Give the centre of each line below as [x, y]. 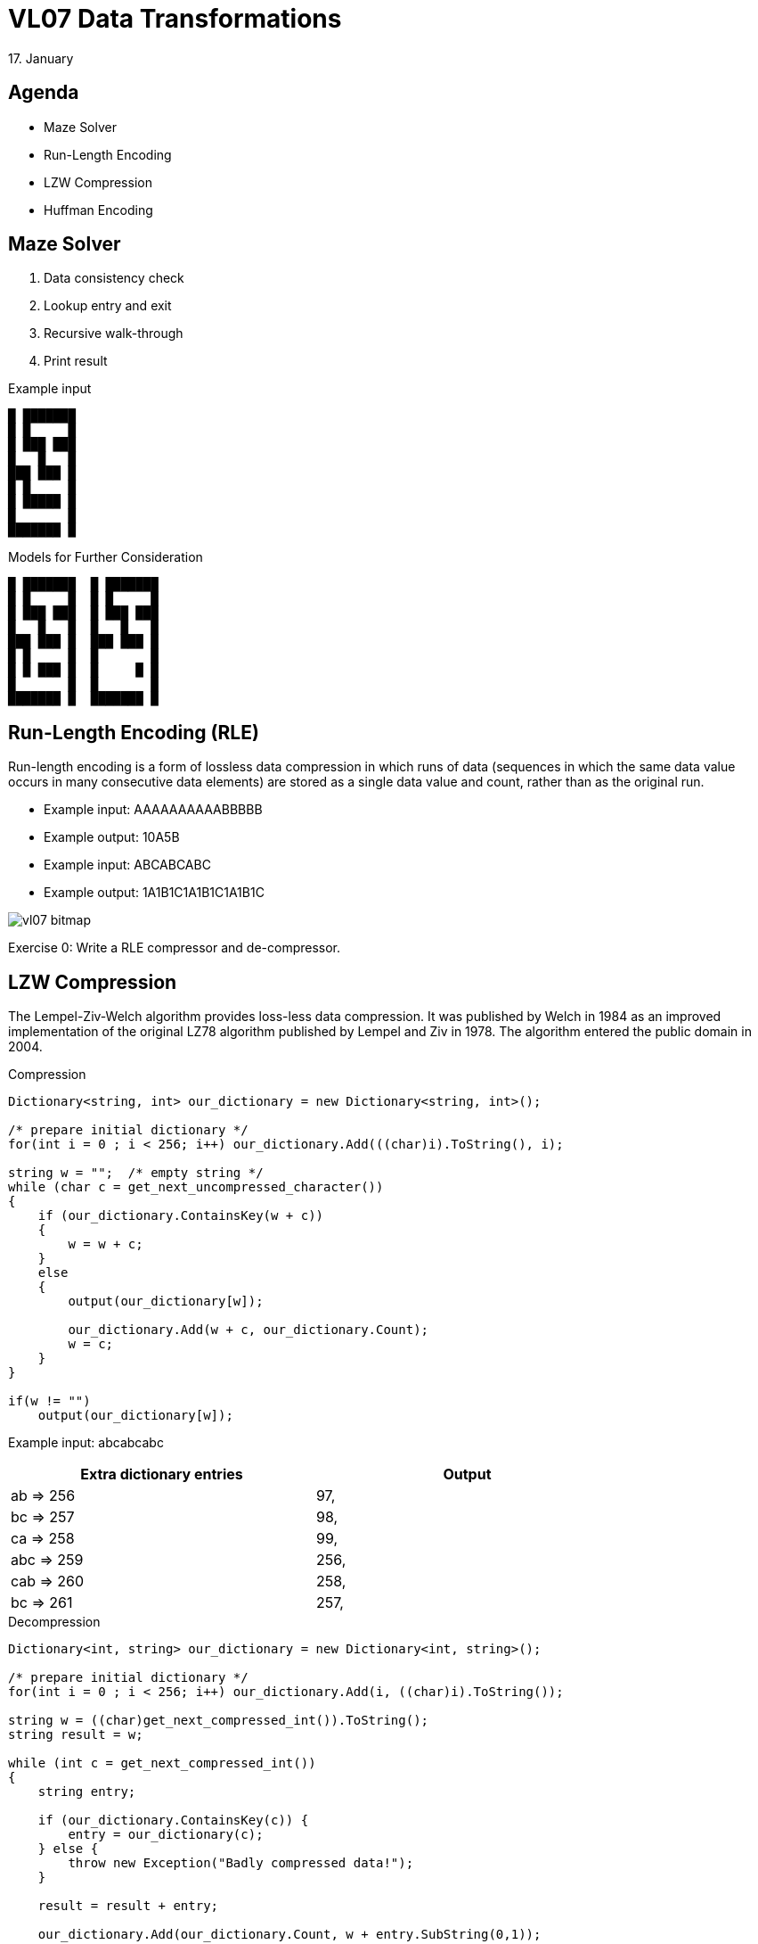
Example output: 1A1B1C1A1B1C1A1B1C [154, 893]
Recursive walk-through [114, 334]
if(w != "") [49, 1401]
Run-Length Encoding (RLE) [134, 732]
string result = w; [76, 1735]
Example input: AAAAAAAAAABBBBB [153, 810]
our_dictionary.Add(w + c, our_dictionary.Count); [249, 1330]
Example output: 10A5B [112, 837]
